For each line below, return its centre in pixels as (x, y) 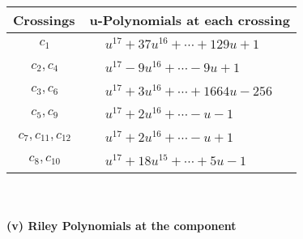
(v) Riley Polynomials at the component (122, 226)
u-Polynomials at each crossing (190, 20)
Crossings (44, 20)
